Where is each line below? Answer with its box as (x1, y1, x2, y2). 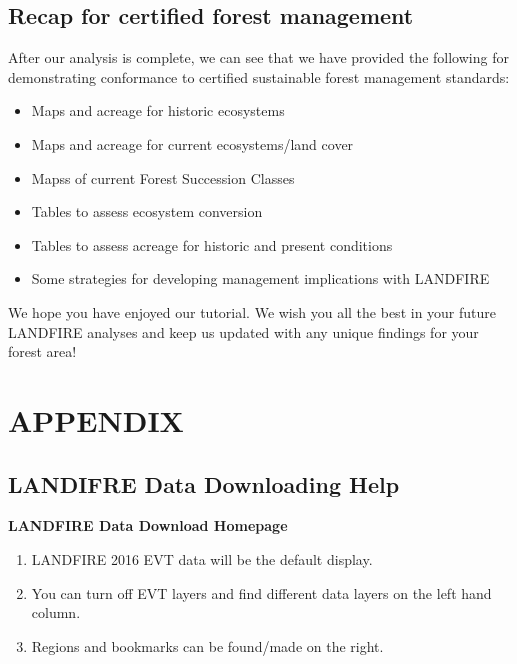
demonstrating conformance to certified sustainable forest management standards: (8, 66, 510, 87)
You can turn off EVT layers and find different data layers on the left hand (31, 582, 492, 603)
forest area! (8, 341, 77, 362)
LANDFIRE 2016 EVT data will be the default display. (31, 548, 373, 569)
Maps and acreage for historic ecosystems (31, 100, 285, 121)
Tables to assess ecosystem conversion (31, 201, 263, 222)
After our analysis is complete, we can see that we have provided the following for (8, 47, 509, 68)
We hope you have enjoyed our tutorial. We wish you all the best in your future (8, 301, 497, 322)
